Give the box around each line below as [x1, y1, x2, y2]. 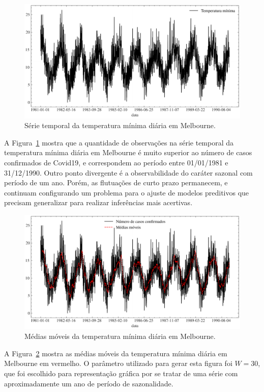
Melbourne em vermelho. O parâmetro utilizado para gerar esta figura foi [4, 358, 232, 369]
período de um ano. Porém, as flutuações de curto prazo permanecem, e [4, 177, 228, 188]
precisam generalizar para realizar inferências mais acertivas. [4, 197, 193, 208]
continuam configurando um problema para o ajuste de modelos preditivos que [4, 187, 249, 198]
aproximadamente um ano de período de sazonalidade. [4, 378, 173, 388]
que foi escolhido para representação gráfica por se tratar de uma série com [4, 367, 238, 378]
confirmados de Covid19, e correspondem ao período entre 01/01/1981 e [4, 157, 228, 167]
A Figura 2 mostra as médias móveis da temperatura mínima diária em [4, 348, 227, 358]
